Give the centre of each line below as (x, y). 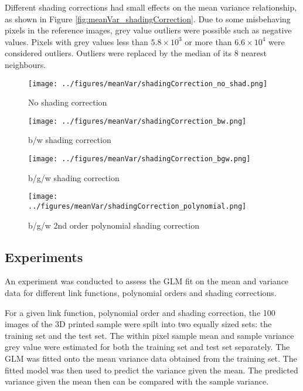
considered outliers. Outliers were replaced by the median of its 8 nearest (136, 53)
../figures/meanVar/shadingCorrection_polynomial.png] (137, 206)
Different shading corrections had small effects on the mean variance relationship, (151, 7)
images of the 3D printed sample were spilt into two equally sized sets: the (138, 324)
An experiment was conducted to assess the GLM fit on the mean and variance (147, 281)
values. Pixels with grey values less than (76, 41)
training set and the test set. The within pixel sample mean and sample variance (149, 335)
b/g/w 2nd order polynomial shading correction (114, 225)
